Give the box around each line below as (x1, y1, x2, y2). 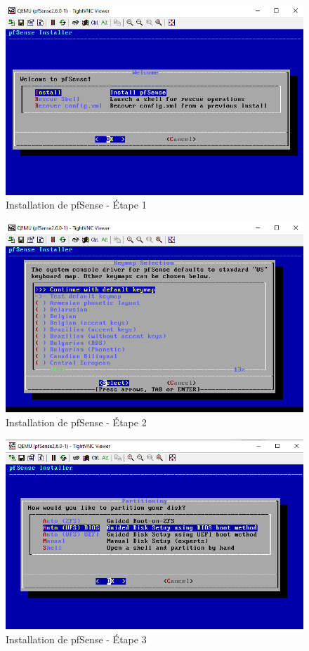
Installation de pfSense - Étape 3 (6, 631, 147, 646)
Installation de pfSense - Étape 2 (6, 414, 147, 429)
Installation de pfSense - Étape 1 (6, 197, 147, 212)
